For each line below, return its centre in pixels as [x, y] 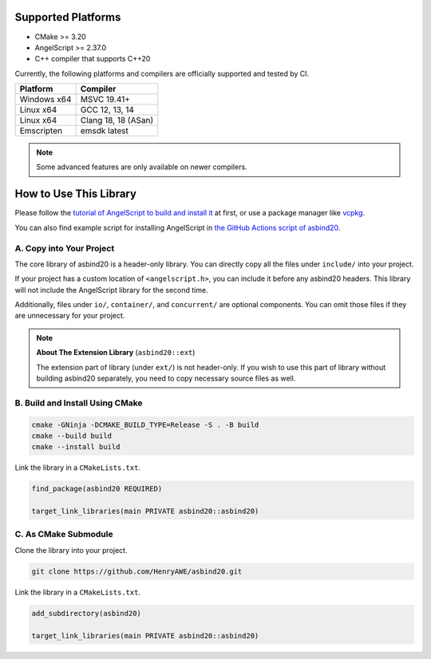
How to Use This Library [76, 194]
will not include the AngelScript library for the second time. [111, 290]
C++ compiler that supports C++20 [93, 59]
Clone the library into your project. [71, 550]
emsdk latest [105, 131]
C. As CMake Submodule [64, 535]
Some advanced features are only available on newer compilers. [142, 167]
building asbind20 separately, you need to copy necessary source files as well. [166, 378]
